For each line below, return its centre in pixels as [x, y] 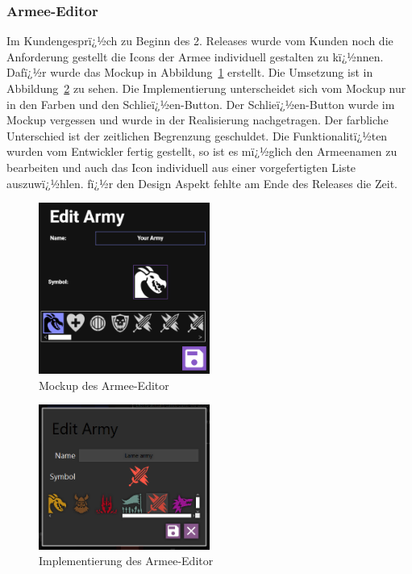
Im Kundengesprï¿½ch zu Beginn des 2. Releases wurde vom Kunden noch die [200, 41]
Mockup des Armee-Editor [104, 385]
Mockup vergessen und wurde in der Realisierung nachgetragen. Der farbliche [198, 120]
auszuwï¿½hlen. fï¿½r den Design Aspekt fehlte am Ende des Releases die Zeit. [202, 183]
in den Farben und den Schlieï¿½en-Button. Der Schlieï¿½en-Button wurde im [201, 104]
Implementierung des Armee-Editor [126, 561]
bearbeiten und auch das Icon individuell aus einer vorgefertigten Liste [181, 167]
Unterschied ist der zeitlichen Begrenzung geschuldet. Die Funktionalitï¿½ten [197, 135]
